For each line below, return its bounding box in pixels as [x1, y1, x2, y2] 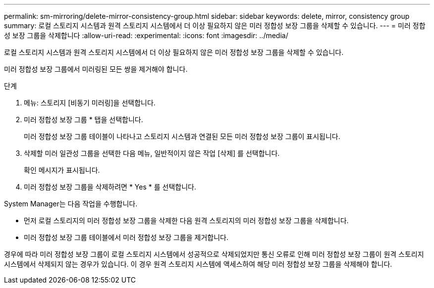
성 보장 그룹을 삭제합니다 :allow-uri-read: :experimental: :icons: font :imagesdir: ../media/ [4, 31, 288, 40]
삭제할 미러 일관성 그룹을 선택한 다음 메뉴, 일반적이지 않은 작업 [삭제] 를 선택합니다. [24, 149, 280, 157]
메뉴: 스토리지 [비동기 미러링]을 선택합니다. [24, 98, 156, 107]
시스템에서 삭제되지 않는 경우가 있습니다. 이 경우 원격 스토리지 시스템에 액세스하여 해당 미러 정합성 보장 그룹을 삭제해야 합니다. [4, 260, 392, 268]
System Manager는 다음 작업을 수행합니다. [4, 199, 138, 208]
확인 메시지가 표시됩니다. [24, 166, 100, 174]
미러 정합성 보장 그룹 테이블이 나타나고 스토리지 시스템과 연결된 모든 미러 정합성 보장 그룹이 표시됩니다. [24, 132, 340, 141]
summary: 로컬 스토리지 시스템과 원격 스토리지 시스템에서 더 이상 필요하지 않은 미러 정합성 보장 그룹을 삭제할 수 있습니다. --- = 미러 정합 [4, 21, 426, 30]
